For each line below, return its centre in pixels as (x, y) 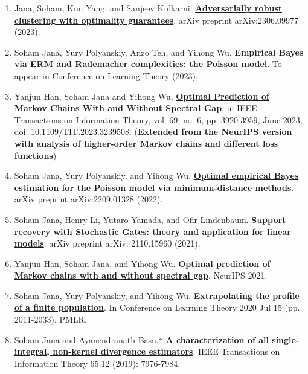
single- (286, 339)
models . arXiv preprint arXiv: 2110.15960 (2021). (107, 243)
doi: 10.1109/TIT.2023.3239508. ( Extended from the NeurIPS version (153, 131)
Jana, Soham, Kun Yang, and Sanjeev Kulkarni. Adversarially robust (148, 8)
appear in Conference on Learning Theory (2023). (106, 75)
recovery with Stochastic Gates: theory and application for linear (152, 231)
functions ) (35, 155)
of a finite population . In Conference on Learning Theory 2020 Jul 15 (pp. (157, 307)
